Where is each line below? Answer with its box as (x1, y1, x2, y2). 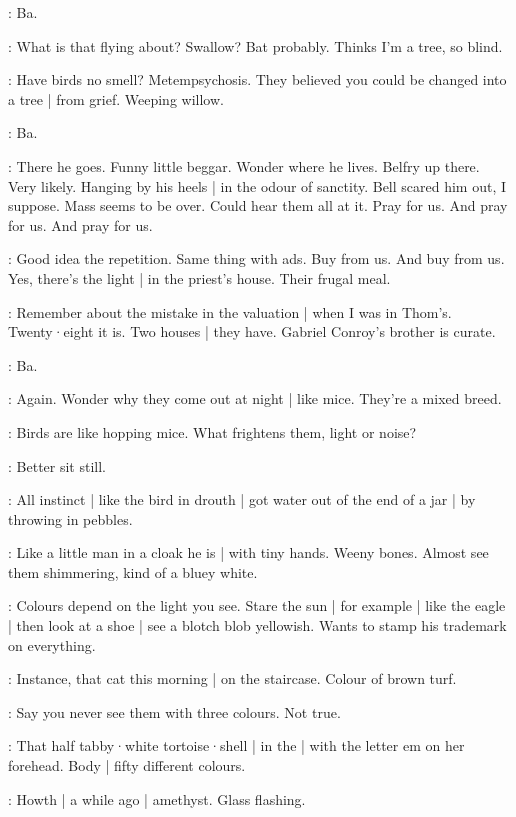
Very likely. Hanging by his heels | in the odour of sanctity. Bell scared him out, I (8, 175, 507, 196)
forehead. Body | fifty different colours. (8, 755, 246, 776)
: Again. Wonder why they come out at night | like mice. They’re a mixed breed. (8, 388, 502, 409)
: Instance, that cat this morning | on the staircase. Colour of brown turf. (8, 668, 457, 689)
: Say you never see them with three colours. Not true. (8, 701, 341, 722)
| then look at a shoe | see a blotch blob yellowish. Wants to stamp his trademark (8, 615, 507, 636)
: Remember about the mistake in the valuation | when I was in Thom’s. (8, 301, 452, 322)
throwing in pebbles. (8, 508, 133, 529)
